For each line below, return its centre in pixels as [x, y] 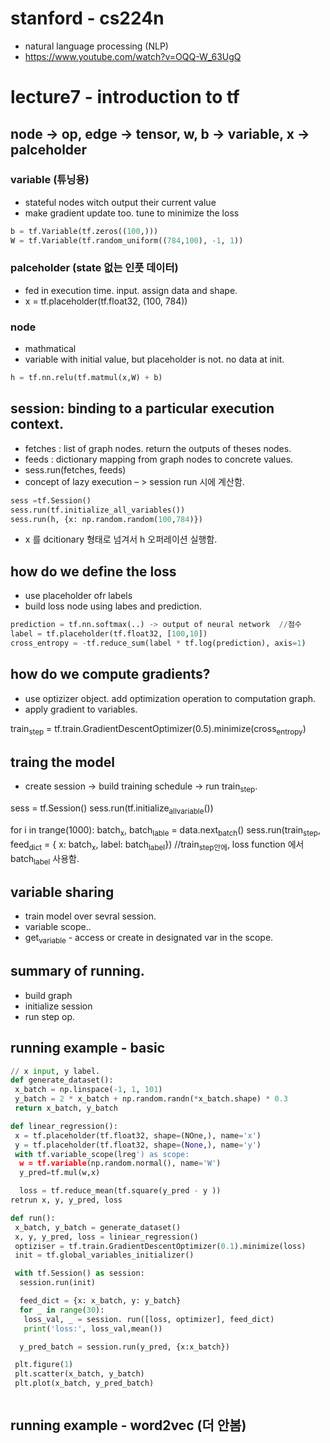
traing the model [62, 762]
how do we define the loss [93, 571]
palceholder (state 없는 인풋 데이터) [94, 268]
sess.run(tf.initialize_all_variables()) [98, 510]
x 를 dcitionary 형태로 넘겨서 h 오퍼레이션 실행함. [121, 539]
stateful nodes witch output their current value [120, 202]
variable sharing [62, 892]
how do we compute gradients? [110, 674]
